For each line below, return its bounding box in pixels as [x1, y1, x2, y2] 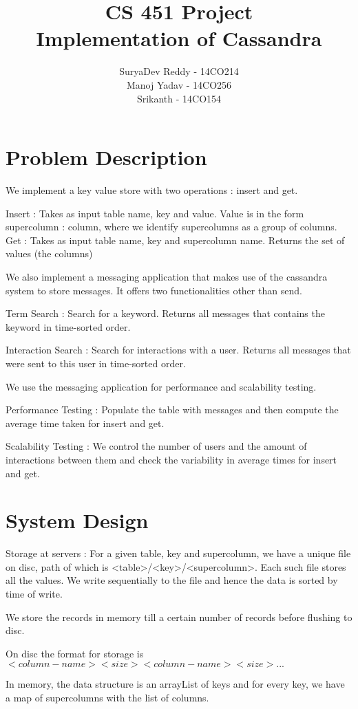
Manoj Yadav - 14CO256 [126, 77, 232, 91]
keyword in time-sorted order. [6, 319, 131, 334]
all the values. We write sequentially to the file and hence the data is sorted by [6, 573, 338, 587]
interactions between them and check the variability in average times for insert [6, 452, 337, 466]
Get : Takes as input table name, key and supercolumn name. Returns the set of [6, 232, 345, 247]
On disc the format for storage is [6, 646, 144, 660]
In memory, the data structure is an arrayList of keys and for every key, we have [6, 677, 345, 691]
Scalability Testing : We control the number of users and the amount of [6, 439, 307, 453]
